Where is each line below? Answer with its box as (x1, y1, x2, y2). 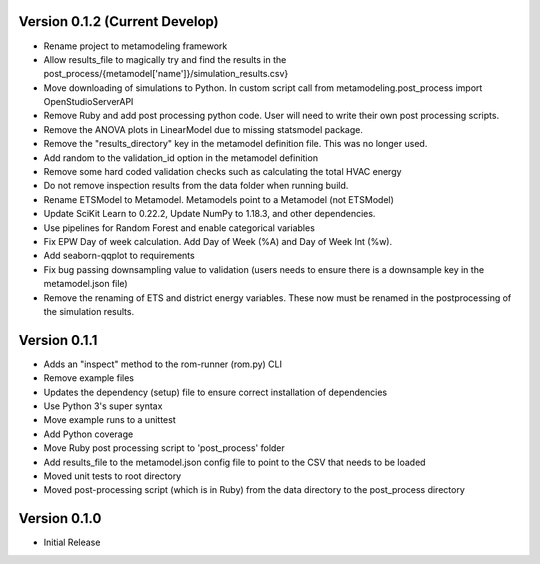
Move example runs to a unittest (43, 414, 176, 426)
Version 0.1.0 (18, 510, 102, 527)
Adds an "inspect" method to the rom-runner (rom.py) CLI (43, 358, 283, 370)
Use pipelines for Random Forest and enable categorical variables (43, 221, 315, 234)
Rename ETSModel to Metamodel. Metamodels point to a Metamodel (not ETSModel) (43, 193, 395, 205)
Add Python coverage (43, 428, 134, 440)
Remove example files (43, 372, 135, 384)
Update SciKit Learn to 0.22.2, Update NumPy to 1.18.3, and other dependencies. (43, 208, 376, 220)
